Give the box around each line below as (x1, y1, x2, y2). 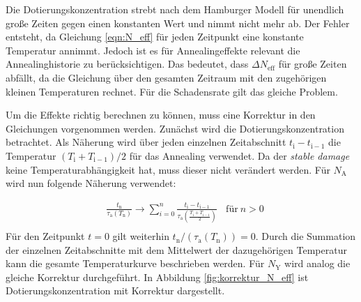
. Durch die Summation (255, 229, 356, 243)
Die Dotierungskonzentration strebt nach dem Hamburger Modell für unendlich (6, 2, 344, 16)
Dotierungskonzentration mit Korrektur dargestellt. (6, 283, 225, 298)
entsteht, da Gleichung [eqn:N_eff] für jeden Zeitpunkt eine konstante (6, 29, 304, 44)
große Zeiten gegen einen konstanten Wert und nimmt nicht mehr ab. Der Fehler (6, 15, 350, 30)
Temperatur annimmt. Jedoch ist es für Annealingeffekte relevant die (6, 43, 300, 57)
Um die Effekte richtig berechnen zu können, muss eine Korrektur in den (6, 107, 316, 122)
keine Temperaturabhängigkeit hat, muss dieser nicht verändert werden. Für (6, 162, 330, 176)
